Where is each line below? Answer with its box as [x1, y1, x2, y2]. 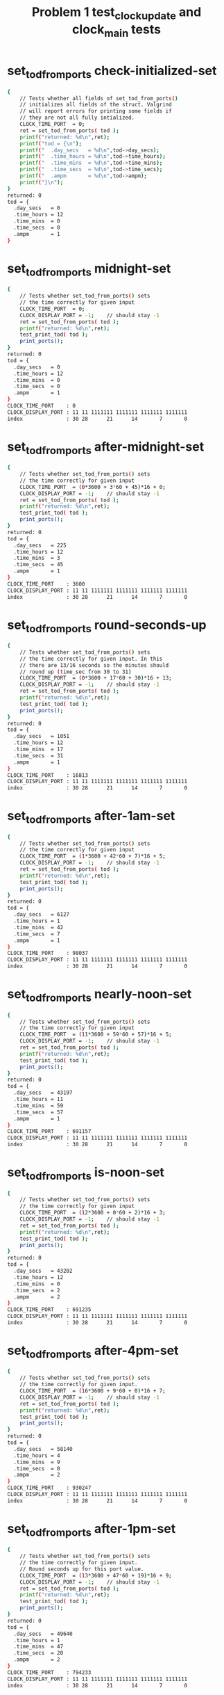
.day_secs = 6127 [13, 911, 70, 918]
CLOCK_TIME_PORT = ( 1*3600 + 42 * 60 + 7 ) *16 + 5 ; [19, 853, 166, 860]
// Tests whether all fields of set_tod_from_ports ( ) [19, 95, 178, 102]
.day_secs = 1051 [13, 733, 70, 740]
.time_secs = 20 [13, 1650, 64, 1657]
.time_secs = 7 [13, 930, 60, 938]
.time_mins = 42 [13, 924, 64, 931]
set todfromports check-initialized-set [7, 63, 217, 81]
